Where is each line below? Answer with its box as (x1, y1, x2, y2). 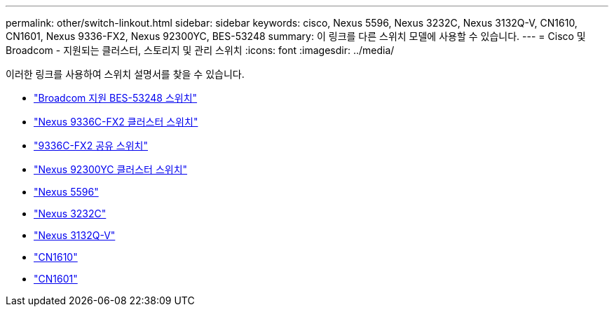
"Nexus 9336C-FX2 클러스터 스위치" (34, 116, 198, 128)
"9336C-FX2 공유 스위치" (34, 140, 148, 151)
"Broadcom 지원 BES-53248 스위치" (34, 92, 198, 104)
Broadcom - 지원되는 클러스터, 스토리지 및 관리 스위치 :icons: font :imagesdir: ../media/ (6, 44, 395, 56)
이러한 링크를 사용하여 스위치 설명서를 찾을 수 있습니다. (6, 68, 245, 80)
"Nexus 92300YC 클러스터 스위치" (34, 163, 188, 175)
